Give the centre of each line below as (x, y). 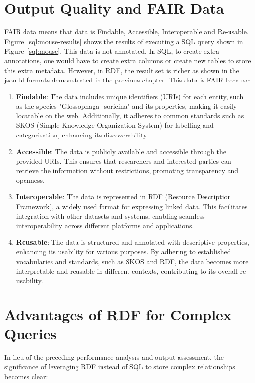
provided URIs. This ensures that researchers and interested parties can (124, 161)
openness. (30, 180)
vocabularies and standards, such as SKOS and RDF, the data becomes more (132, 261)
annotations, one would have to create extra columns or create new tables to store (128, 60)
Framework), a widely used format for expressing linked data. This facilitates (132, 206)
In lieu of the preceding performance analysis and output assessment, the (114, 357)
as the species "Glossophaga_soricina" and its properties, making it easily (127, 106)
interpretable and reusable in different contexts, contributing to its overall (127, 271)
